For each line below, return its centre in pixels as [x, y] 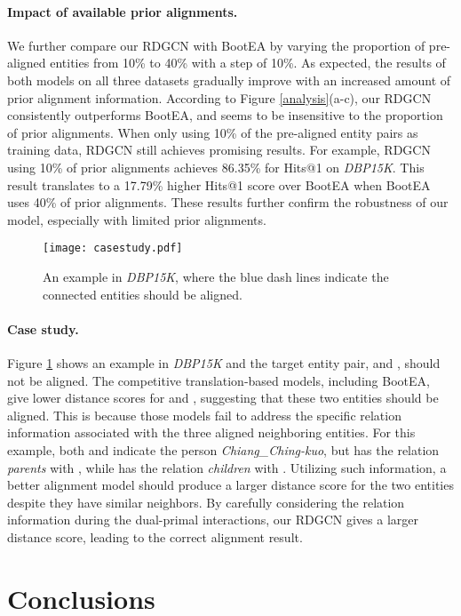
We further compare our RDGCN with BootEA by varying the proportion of [216, 45]
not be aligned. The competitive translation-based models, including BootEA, [219, 380]
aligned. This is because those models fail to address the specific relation [204, 415]
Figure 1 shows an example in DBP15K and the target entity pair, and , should [224, 362]
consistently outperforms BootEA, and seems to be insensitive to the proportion [225, 115]
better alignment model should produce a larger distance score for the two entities [230, 485]
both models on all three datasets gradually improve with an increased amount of [229, 80]
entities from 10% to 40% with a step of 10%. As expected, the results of [248, 63]
